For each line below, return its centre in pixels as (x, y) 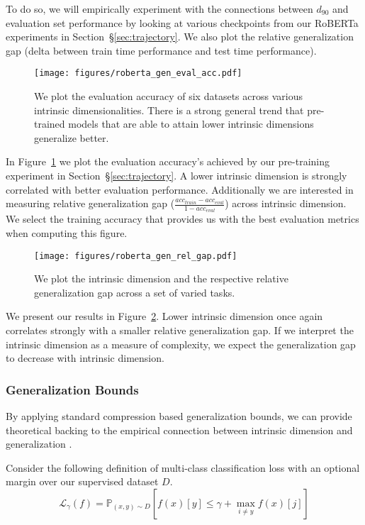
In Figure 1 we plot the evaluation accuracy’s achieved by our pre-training (168, 161)
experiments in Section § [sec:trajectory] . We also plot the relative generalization (180, 37)
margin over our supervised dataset (82, 481)
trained (50, 124)
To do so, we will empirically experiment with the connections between (159, 9)
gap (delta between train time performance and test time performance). (161, 50)
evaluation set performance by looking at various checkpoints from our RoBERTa (182, 22)
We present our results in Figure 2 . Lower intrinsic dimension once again (164, 316)
